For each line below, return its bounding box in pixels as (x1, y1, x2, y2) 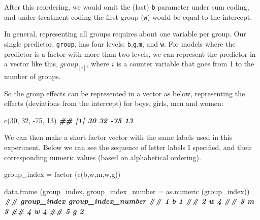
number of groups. (4, 71, 61, 82)
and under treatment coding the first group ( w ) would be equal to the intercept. (4, 11, 252, 22)
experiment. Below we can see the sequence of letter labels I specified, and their (4, 141, 252, 152)
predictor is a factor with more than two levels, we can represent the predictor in (4, 48, 256, 59)
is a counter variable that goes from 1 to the (116, 58, 254, 69)
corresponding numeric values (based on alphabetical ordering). (4, 152, 201, 162)
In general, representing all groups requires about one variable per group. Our (4, 28, 246, 39)
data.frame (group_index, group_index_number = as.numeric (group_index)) (4, 186, 250, 196)
